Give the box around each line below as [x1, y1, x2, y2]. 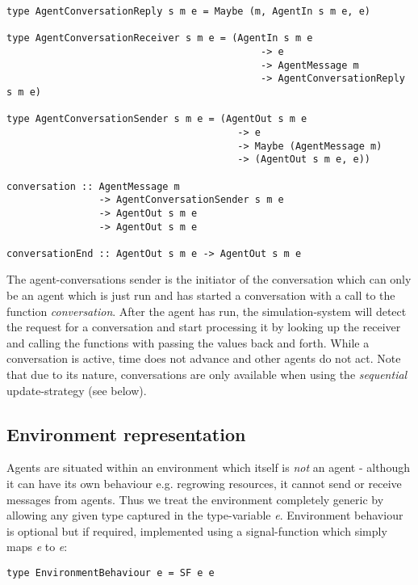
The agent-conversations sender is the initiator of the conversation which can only [6, 271, 412, 288]
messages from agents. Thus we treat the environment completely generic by [6, 490, 384, 507]
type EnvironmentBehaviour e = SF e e [6, 566, 215, 579]
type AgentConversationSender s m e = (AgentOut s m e [6, 113, 307, 125]
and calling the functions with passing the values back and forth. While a [6, 334, 370, 351]
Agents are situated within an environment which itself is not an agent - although [6, 459, 410, 476]
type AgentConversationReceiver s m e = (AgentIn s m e [6, 32, 313, 44]
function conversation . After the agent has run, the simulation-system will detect [6, 302, 407, 319]
